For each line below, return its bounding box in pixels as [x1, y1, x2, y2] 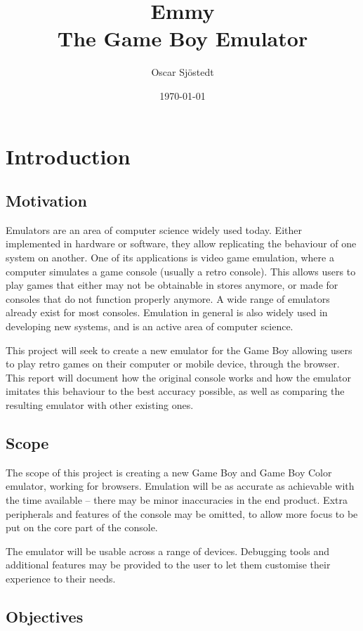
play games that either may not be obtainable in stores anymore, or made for [6, 278, 338, 292]
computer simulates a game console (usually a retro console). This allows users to [6, 264, 356, 278]
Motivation [6, 190, 87, 212]
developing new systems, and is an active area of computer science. [6, 319, 293, 334]
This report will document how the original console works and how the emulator [6, 370, 351, 384]
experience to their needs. [6, 571, 116, 585]
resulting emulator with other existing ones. [6, 398, 194, 412]
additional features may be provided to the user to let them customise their [6, 557, 331, 572]
